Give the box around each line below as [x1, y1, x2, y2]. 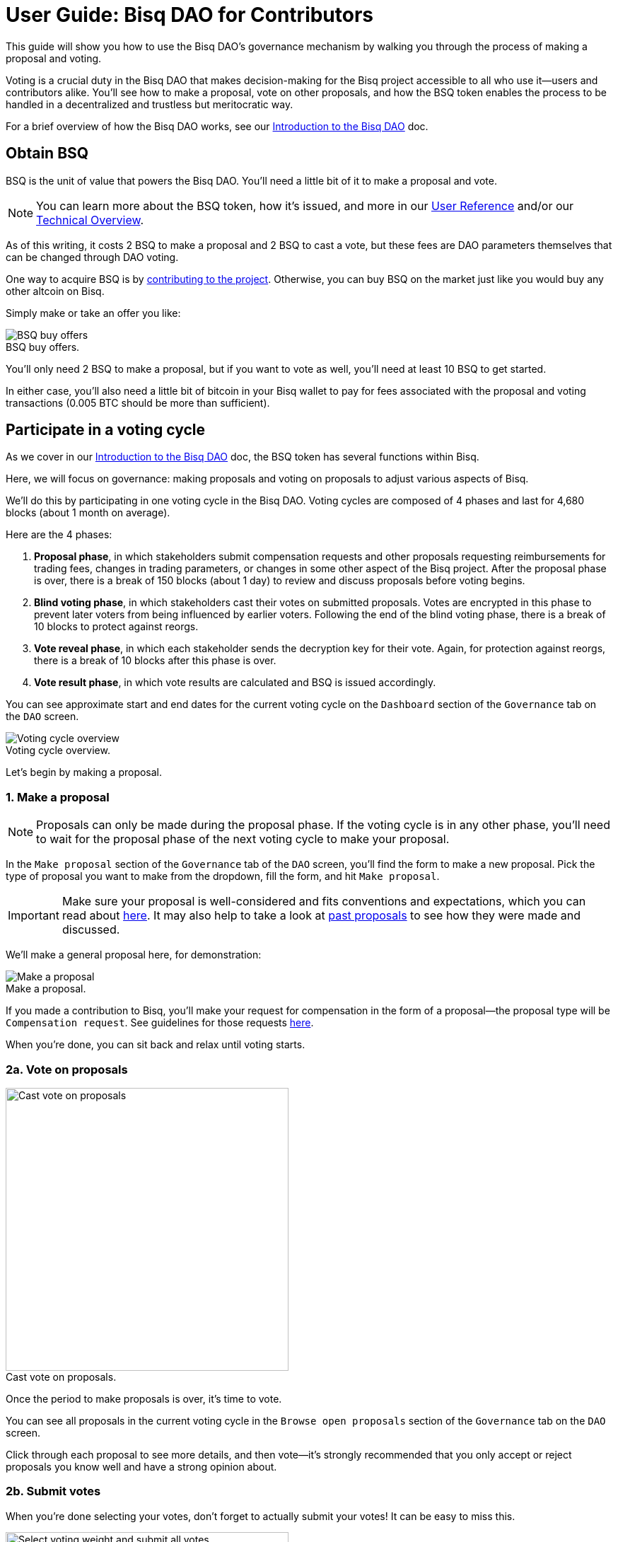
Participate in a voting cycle [6, 421, 206, 439]
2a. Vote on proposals [6, 1062, 128, 1077]
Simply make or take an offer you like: [6, 306, 181, 319]
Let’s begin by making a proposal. [6, 766, 163, 779]
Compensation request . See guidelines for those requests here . [6, 1016, 314, 1029]
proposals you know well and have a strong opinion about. [6, 1460, 277, 1473]
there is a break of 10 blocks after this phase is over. [34, 654, 276, 667]
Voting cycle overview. [6, 744, 110, 757]
